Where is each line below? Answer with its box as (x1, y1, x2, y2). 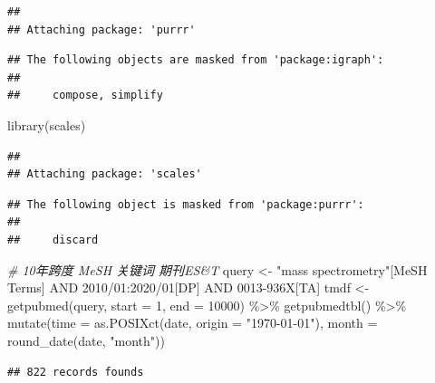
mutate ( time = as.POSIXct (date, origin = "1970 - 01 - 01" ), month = (7, 313, 378, 332)
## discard (7, 233, 99, 246)
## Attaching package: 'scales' (7, 168, 202, 181)
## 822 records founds (7, 365, 144, 378)
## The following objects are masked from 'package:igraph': (7, 53, 384, 67)
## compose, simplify (7, 89, 163, 102)
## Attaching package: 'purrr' (7, 23, 196, 36)
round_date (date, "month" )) (7, 330, 165, 349)
